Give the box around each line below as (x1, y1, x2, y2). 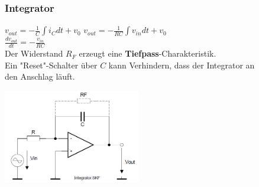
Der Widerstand (5, 47, 63, 60)
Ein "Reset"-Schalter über (5, 58, 98, 71)
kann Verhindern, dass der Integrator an (108, 58, 255, 71)
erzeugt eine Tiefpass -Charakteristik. (79, 47, 216, 60)
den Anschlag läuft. (5, 70, 75, 83)
